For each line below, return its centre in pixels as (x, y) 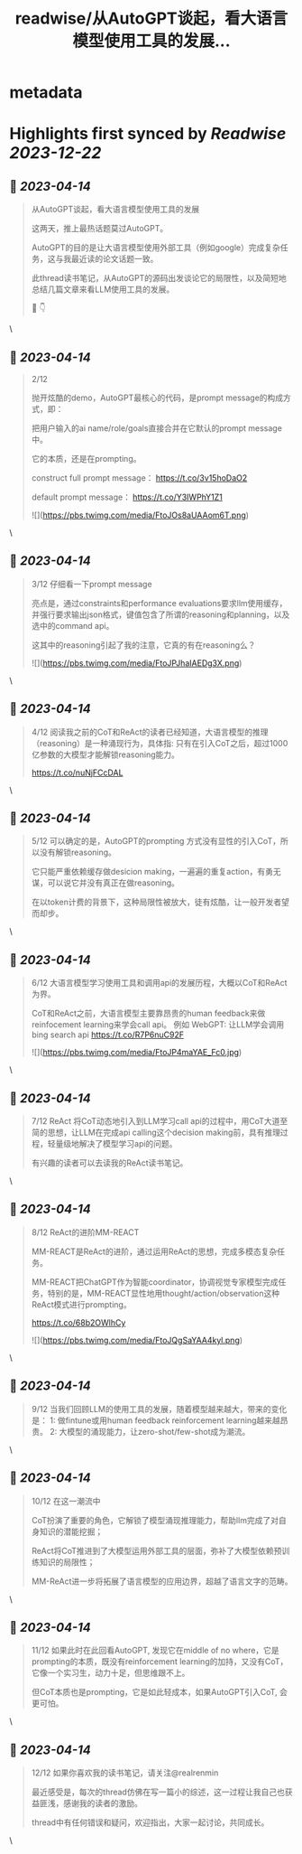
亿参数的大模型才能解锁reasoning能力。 (105, 754)
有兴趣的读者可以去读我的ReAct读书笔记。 (110, 1163)
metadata (46, 93)
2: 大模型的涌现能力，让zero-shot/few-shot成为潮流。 (150, 1431)
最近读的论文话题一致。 (114, 259)
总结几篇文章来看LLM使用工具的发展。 (103, 289)
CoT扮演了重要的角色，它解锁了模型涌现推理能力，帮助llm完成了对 (155, 1520)
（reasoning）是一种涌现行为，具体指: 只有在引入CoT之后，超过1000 (160, 743)
